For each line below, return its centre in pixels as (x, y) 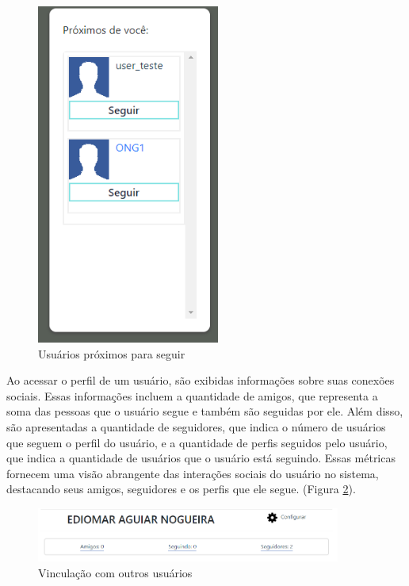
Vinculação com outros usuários (115, 572)
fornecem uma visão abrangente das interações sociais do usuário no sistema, (193, 473)
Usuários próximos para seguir (112, 353)
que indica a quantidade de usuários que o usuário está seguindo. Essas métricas (201, 458)
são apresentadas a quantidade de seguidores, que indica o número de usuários (196, 426)
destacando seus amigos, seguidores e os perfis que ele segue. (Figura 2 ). (181, 489)
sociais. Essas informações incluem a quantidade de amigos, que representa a (192, 395)
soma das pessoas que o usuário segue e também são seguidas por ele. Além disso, (205, 411)
